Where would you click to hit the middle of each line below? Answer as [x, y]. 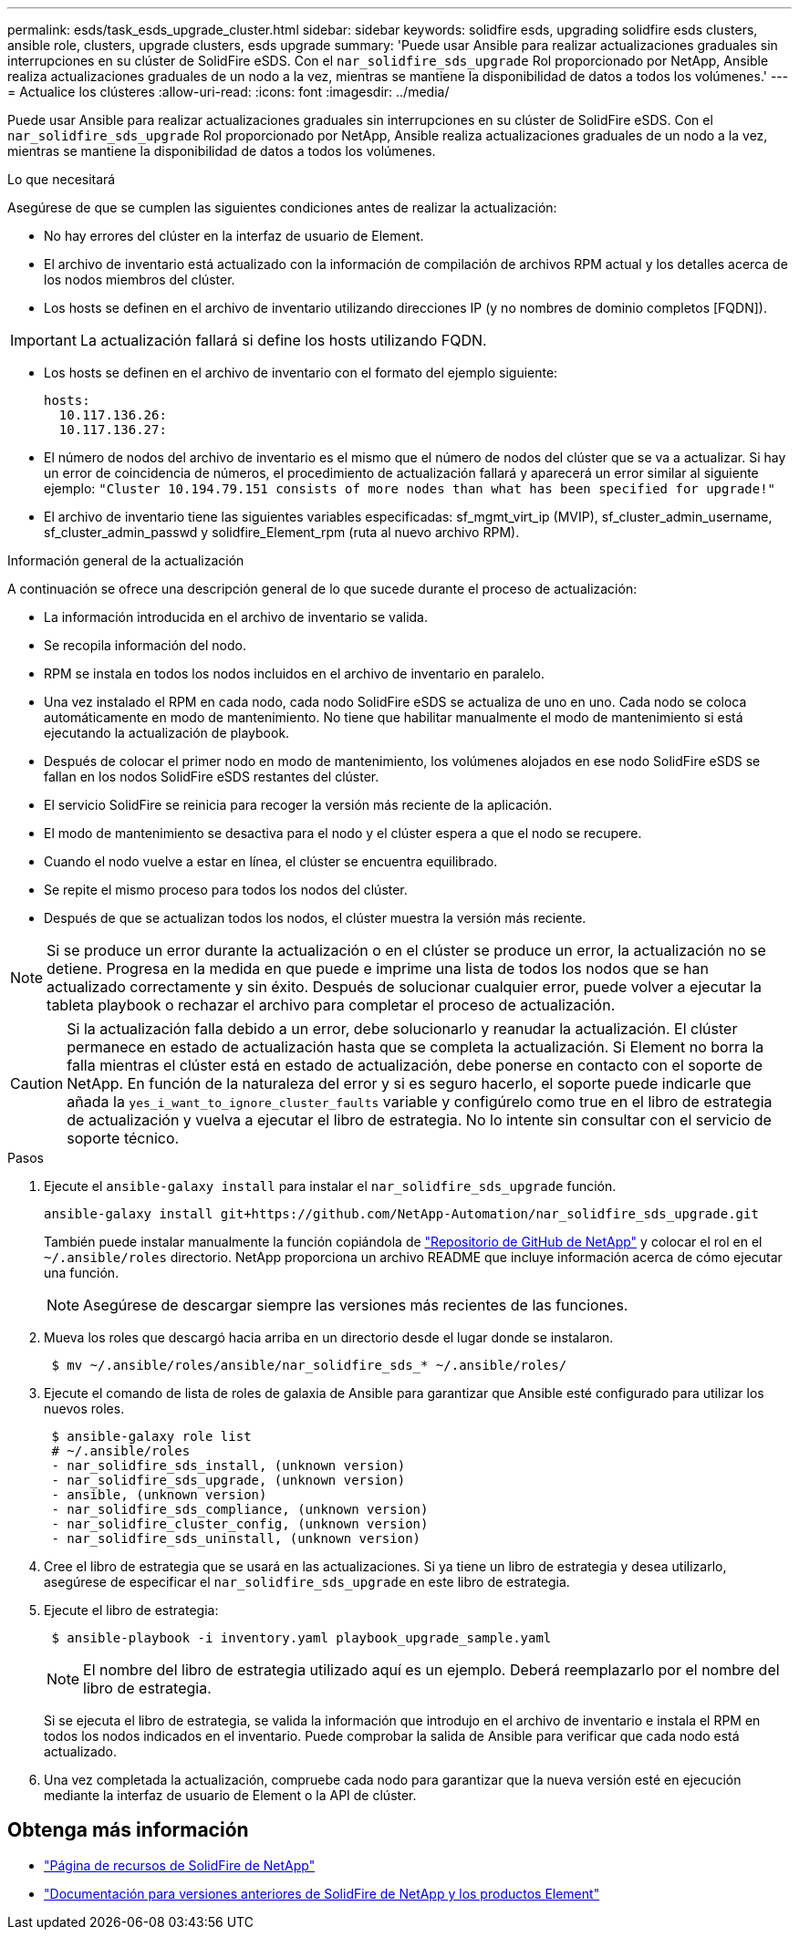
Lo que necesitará [62, 179]
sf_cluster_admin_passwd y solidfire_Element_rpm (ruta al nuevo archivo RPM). [282, 532]
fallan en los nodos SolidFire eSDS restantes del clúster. [212, 777]
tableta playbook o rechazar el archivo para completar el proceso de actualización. [331, 1005]
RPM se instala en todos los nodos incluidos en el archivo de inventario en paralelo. [294, 673]
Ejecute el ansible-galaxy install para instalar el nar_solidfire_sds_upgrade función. [330, 1186]
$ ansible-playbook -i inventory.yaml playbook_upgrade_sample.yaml [301, 1638]
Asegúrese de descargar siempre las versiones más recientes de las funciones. [356, 1305]
